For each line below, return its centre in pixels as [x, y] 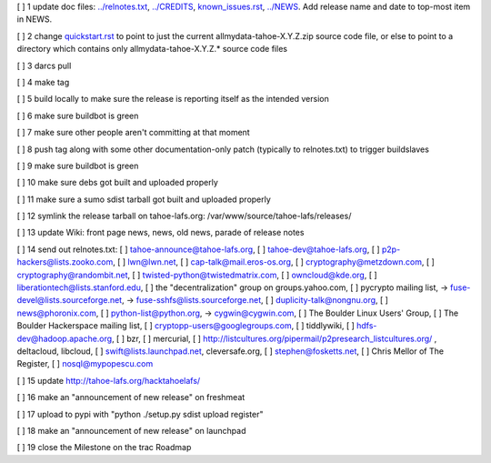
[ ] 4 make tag [43, 82]
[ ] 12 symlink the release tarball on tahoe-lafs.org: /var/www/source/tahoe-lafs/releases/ [184, 216]
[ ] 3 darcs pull [44, 65]
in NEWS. [35, 19]
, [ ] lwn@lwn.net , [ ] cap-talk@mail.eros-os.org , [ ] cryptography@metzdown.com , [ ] [274, 262]
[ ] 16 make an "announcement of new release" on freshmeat [131, 398]
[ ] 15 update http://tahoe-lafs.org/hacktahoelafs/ [109, 380]
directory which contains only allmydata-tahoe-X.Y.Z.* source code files [152, 49]
